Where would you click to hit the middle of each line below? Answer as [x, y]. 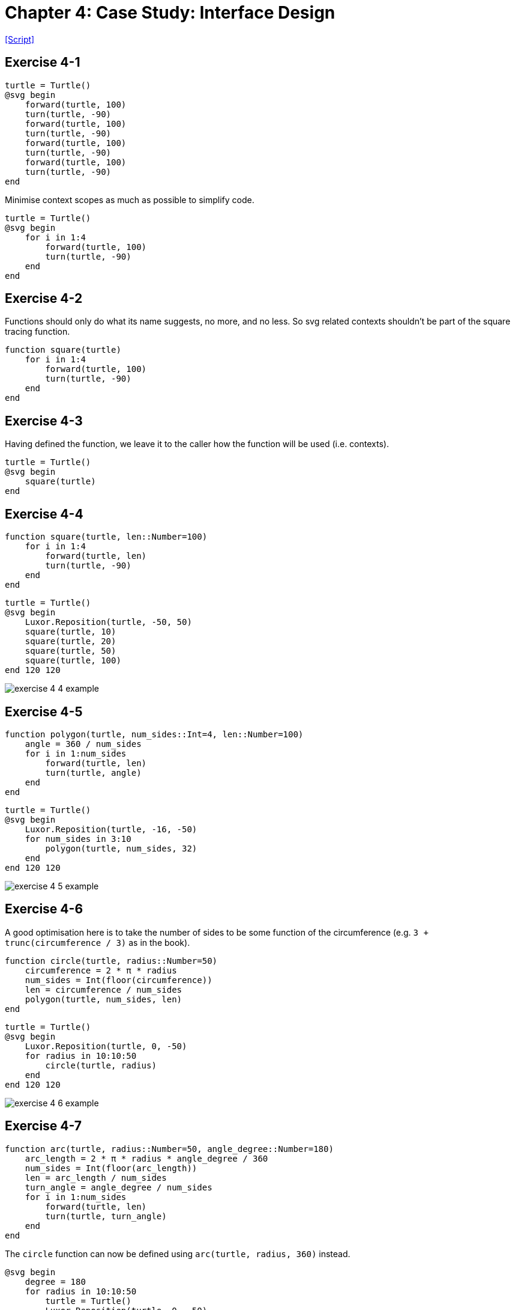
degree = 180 [55, 1281]
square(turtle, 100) [73, 661]
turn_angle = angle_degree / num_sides [119, 1187]
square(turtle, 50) [71, 651]
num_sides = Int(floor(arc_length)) [111, 1168]
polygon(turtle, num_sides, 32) [121, 848]
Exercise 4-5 [44, 711]
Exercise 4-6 [44, 909]
